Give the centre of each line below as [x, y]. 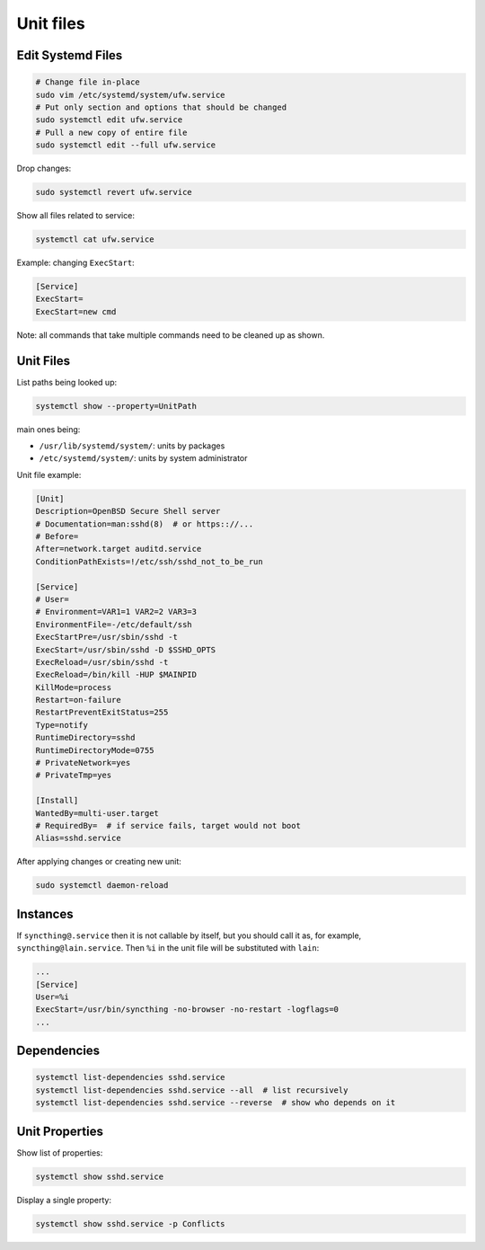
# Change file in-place [88, 82]
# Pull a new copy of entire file [111, 132]
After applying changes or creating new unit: [99, 862]
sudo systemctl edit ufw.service [109, 120]
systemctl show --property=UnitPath [116, 406]
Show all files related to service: [75, 216]
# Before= [57, 536]
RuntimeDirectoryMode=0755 [95, 750]
